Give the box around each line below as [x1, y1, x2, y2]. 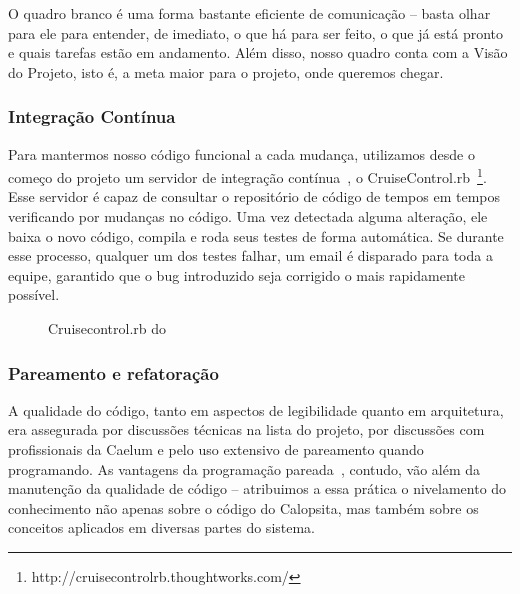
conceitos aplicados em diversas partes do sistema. [8, 517, 316, 538]
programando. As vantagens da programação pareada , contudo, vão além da [8, 458, 481, 479]
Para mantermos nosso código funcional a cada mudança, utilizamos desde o [8, 143, 475, 164]
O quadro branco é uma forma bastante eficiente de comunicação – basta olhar [8, 3, 491, 23]
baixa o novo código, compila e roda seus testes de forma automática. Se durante [8, 225, 504, 246]
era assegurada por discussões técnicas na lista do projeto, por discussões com [8, 419, 485, 440]
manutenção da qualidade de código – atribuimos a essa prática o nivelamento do [8, 478, 507, 499]
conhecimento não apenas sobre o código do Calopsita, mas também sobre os [8, 497, 479, 518]
